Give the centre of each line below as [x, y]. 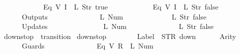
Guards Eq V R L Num [87, 46]
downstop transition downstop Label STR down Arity [120, 36]
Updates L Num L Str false [118, 26]
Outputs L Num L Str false [114, 16]
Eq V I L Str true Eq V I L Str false [131, 6]
